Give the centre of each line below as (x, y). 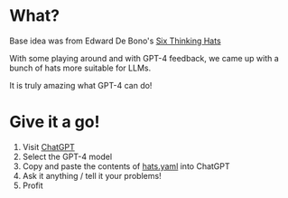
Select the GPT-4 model (67, 156)
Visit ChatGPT (48, 146)
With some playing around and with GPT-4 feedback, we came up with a (144, 58)
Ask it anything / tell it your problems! (92, 175)
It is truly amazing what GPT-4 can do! (81, 85)
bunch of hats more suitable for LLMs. (80, 68)
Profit (33, 185)
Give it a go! (55, 122)
